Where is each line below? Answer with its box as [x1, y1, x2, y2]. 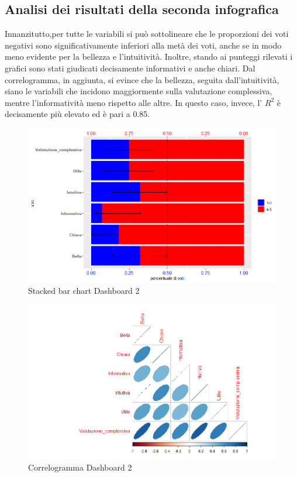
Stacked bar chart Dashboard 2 [28, 284, 140, 297]
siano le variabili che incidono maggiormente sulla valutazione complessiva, [5, 85, 272, 97]
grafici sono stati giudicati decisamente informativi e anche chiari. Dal [5, 61, 255, 74]
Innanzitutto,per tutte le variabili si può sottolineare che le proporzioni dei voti [5, 28, 289, 40]
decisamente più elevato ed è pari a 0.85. [5, 108, 150, 120]
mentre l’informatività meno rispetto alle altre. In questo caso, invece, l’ [5, 96, 263, 108]
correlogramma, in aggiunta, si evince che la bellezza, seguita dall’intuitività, [5, 73, 279, 85]
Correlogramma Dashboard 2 [28, 461, 132, 473]
